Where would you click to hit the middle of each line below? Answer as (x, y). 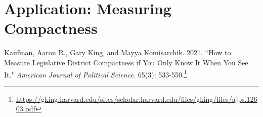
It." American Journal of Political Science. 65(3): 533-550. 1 (96, 73)
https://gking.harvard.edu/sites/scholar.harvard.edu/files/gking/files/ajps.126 (137, 99)
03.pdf (26, 109)
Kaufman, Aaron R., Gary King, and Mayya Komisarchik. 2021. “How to (118, 52)
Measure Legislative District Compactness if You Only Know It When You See (126, 62)
